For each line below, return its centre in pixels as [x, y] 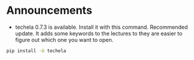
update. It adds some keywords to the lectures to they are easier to [99, 33]
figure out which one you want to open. [64, 40]
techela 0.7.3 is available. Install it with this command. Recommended [101, 27]
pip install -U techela [36, 51]
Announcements [49, 10]
